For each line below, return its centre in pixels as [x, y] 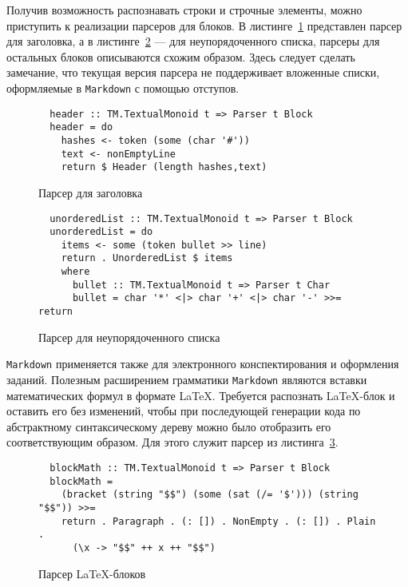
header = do [81, 127]
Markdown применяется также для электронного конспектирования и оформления [203, 364]
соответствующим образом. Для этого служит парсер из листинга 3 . [172, 442]
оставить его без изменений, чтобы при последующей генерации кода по [184, 411]
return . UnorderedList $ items [147, 258]
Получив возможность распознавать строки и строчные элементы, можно [184, 10]
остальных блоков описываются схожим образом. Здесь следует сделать [181, 56]
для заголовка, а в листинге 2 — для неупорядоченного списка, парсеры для [193, 41]
